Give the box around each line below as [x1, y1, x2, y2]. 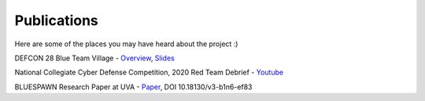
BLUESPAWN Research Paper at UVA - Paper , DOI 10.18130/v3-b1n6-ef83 [14, 82, 253, 92]
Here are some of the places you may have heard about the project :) [14, 39, 238, 49]
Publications [14, 12, 98, 29]
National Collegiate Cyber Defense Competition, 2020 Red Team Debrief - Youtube [14, 67, 283, 78]
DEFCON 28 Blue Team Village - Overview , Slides [14, 53, 175, 63]
